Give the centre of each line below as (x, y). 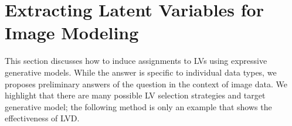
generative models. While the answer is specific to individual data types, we (141, 72)
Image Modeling (72, 33)
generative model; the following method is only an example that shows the (138, 106)
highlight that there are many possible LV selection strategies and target (135, 95)
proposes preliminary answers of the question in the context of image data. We (146, 84)
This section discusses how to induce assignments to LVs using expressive (136, 61)
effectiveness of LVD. (42, 118)
